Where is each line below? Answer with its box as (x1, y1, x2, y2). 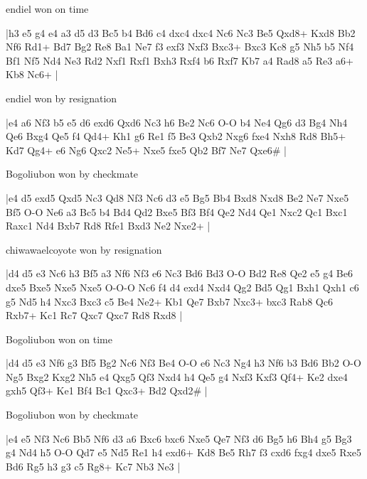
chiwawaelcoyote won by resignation (6, 242, 162, 257)
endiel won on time (6, 1, 89, 16)
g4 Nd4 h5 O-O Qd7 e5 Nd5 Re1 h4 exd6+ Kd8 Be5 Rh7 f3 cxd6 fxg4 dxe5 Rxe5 (6, 445, 362, 460)
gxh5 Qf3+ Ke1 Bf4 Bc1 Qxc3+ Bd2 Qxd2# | (6, 383, 208, 398)
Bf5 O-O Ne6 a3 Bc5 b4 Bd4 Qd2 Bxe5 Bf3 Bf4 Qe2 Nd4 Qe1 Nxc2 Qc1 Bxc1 (6, 204, 348, 219)
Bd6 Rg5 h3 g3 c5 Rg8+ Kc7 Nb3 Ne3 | (6, 458, 181, 473)
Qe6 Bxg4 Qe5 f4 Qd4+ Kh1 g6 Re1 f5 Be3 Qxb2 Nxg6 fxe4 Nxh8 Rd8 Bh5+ (6, 129, 346, 144)
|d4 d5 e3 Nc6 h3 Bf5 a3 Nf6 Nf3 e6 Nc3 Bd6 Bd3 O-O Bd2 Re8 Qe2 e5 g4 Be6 (6, 266, 353, 281)
